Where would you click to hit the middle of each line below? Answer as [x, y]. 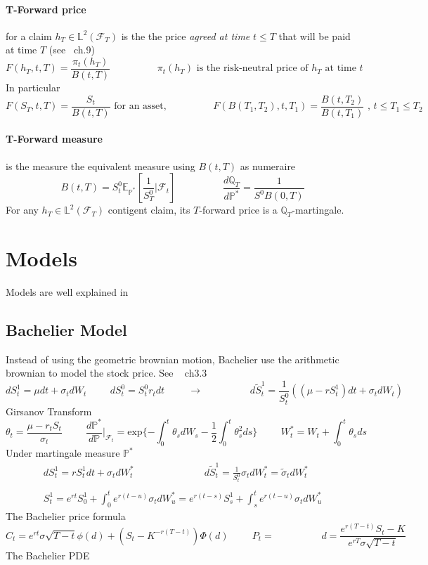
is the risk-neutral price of [252, 69]
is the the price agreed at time [186, 35]
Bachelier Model [66, 330]
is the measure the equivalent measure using [100, 165]
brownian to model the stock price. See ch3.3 [106, 373]
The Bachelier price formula [66, 515]
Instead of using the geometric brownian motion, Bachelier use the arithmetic [173, 359]
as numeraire [268, 165]
